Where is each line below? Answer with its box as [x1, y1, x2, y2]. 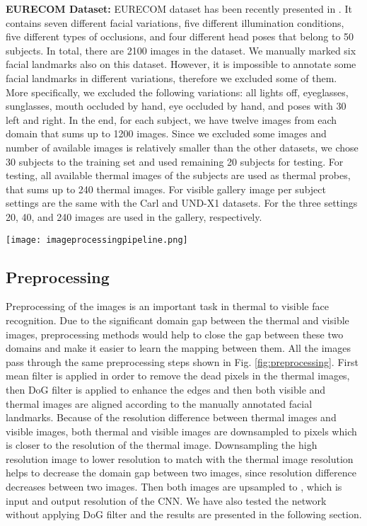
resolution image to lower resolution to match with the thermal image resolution [6, 451, 354, 466]
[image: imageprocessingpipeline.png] [6, 234, 188, 245]
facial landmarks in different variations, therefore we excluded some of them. [6, 70, 337, 85]
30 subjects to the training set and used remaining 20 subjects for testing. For [6, 154, 344, 168]
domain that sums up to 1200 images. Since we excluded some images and [6, 126, 327, 141]
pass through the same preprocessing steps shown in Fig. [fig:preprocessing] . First [6, 354, 359, 369]
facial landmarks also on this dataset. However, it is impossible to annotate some [6, 57, 356, 72]
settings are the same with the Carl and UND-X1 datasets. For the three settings [6, 195, 358, 210]
